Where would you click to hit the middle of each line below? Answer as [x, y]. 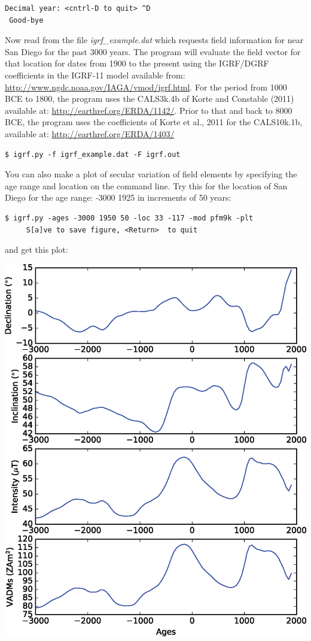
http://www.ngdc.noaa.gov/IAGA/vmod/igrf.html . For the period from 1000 [146, 87]
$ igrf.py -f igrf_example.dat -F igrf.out [93, 154]
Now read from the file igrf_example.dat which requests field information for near [154, 40]
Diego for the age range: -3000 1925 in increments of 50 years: [118, 197]
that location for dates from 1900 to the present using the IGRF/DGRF [137, 63]
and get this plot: [36, 250]
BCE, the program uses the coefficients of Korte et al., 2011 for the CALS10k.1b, [154, 122]
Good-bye [26, 20]
